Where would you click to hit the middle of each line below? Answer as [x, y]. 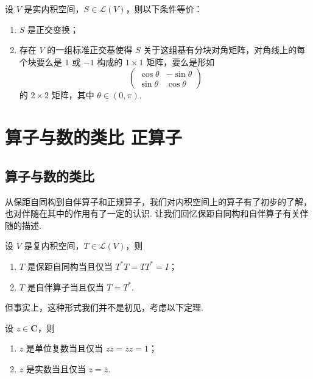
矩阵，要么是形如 [181, 61]
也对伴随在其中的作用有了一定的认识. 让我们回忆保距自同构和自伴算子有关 [153, 213]
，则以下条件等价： [164, 9]
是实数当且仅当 [56, 368]
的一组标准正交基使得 [90, 50]
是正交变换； [53, 29]
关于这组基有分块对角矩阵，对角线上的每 [224, 50]
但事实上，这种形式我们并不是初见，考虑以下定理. [104, 307]
